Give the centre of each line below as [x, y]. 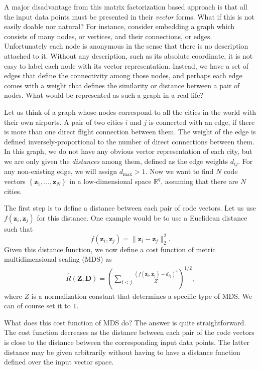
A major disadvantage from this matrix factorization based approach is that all [126, 7]
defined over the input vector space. [59, 362]
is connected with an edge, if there [202, 122]
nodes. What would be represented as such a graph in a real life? [104, 95]
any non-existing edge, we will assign [60, 171]
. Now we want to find [179, 171]
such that [19, 228]
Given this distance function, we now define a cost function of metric [110, 249]
